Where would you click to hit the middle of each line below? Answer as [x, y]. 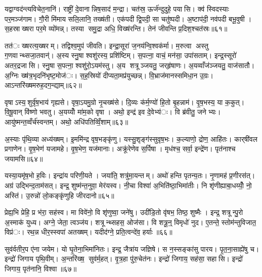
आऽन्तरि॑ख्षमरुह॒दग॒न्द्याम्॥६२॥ [43, 85]
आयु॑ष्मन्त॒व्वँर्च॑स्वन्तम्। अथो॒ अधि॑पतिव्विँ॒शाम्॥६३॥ [67, 121]
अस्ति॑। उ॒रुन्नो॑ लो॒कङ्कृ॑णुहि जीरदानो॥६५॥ [59, 195]
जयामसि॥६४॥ [24, 158]
